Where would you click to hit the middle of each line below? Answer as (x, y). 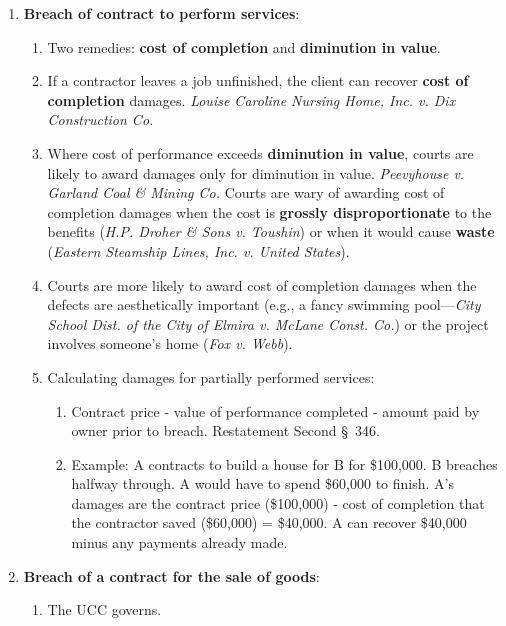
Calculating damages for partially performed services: (211, 376)
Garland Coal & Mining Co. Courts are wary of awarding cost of (246, 192)
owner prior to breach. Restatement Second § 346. (225, 430)
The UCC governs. (104, 609)
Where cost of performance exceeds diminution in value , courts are (260, 152)
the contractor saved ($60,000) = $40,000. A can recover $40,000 (269, 522)
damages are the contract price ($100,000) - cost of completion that (278, 502)
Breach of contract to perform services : (161, 13)
